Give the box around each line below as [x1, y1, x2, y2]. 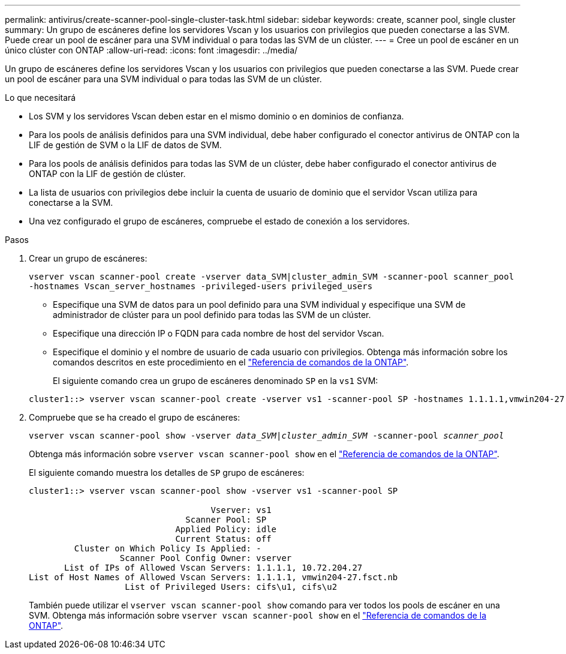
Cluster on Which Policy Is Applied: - [74, 544, 261, 553]
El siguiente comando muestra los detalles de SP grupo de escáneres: [29, 467, 305, 478]
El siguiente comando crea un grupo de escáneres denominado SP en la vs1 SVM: [53, 376, 378, 386]
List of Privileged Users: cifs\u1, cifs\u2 [125, 582, 338, 592]
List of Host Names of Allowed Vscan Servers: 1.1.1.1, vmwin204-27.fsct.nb [29, 572, 398, 582]
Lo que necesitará [5, 92, 76, 103]
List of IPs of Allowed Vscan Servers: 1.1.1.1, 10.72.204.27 [64, 563, 363, 572]
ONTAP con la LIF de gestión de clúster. [29, 169, 186, 179]
